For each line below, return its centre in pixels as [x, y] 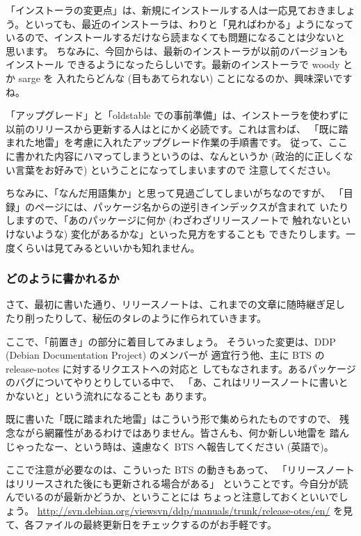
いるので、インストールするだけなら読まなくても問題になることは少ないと [176, 37]
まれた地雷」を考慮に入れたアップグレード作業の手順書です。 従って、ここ [177, 142]
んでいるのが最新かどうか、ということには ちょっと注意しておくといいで [172, 497]
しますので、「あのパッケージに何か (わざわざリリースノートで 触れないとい [178, 220]
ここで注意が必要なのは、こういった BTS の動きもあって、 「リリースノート [180, 470]
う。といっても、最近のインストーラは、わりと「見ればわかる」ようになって [180, 23]
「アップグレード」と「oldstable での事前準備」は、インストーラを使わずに [177, 115]
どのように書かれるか [63, 278]
